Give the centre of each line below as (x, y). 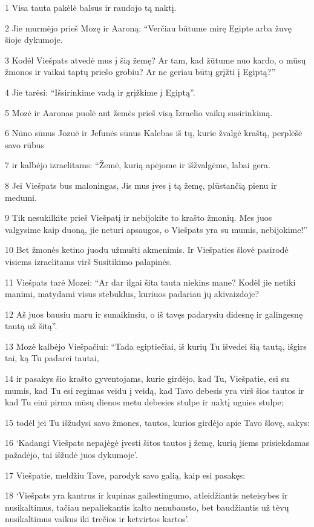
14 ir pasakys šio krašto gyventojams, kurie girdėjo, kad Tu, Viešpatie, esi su (147, 378)
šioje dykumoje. (34, 40)
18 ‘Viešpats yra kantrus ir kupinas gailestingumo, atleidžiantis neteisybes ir (146, 495)
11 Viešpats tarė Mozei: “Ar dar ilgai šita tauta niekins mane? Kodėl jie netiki (150, 282)
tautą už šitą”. (31, 326)
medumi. (21, 197)
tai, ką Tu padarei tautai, (52, 358)
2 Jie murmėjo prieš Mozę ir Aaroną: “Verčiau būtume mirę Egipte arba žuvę (148, 28)
